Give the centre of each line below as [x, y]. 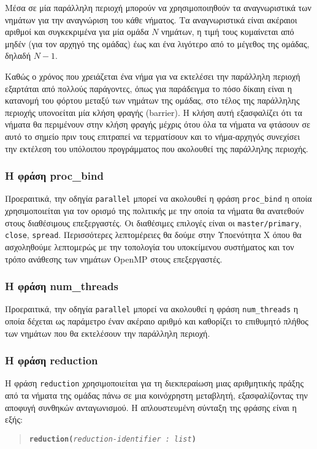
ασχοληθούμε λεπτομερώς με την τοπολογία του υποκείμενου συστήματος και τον [150, 246]
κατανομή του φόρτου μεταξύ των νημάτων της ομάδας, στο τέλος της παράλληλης [152, 100]
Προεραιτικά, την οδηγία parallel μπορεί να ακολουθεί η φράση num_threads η [152, 309]
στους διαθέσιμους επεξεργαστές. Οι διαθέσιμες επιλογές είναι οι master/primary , [153, 222]
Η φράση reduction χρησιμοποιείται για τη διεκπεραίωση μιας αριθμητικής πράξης [154, 383]
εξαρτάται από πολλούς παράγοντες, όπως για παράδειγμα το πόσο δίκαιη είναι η [149, 88]
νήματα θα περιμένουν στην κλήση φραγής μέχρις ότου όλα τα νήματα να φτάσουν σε [158, 124]
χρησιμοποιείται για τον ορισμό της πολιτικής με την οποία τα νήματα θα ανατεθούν [155, 210]
